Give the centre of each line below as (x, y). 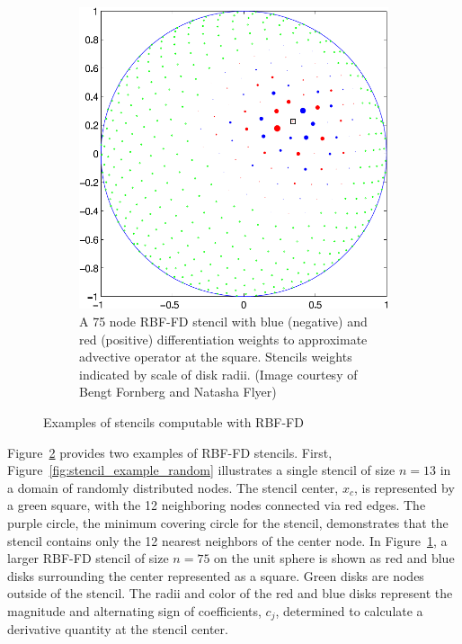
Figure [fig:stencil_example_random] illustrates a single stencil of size (201, 470)
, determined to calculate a (349, 610)
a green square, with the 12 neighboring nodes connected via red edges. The (217, 505)
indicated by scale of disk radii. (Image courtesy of (218, 374)
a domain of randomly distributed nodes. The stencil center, (173, 487)
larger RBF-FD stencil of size (88, 558)
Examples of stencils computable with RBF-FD (173, 421)
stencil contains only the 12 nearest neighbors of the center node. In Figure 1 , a (227, 540)
